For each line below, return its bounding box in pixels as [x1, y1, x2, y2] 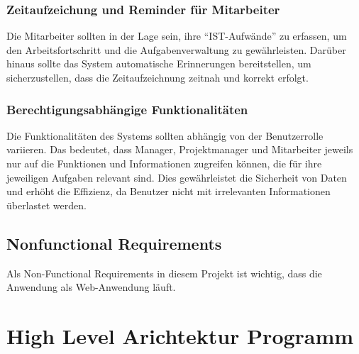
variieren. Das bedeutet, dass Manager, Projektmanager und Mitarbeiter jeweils [6, 142, 353, 157]
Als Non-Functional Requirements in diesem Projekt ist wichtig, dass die [6, 265, 322, 280]
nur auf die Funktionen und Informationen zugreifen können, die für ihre [6, 156, 322, 170]
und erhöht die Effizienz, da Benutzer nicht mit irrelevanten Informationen [6, 184, 331, 199]
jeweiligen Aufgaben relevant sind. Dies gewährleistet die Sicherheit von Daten [6, 170, 347, 184]
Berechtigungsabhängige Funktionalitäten [6, 100, 248, 118]
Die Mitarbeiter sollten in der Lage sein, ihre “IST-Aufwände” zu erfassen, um [6, 28, 347, 43]
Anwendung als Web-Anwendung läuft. [6, 280, 176, 294]
